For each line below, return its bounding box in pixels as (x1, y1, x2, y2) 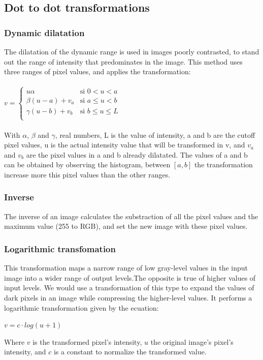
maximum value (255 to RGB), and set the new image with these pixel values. (4, 221, 248, 231)
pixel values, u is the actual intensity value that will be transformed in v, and (4, 139, 245, 150)
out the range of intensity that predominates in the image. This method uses (4, 56, 243, 67)
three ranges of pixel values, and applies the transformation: (4, 66, 191, 77)
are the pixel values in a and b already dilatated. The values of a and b (26, 149, 248, 160)
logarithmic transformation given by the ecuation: (4, 302, 159, 313)
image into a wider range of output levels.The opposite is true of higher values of (4, 272, 256, 283)
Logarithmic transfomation (4, 242, 116, 255)
